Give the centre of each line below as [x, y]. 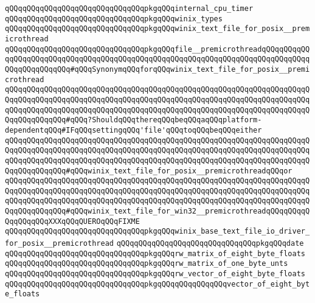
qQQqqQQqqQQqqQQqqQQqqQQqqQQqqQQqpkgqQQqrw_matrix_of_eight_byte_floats [155, 253]
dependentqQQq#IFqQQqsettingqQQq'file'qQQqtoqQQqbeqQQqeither [133, 130]
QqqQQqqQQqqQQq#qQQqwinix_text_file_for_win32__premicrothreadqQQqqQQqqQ [157, 211]
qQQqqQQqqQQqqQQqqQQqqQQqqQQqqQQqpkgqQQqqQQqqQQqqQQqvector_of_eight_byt [157, 284]
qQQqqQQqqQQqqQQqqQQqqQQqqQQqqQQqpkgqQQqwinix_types [114, 19]
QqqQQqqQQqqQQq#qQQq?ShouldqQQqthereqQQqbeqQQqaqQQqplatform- [133, 120]
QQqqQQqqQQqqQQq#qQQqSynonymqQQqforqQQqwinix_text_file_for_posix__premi [157, 69]
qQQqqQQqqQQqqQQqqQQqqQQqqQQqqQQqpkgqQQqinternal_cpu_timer [129, 9]
